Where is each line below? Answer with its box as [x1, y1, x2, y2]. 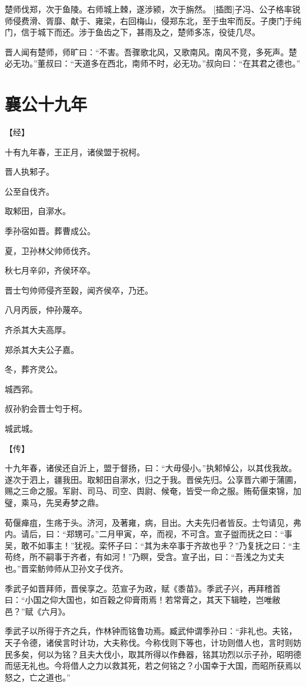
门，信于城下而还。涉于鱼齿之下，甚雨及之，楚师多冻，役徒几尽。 [5, 26, 260, 38]
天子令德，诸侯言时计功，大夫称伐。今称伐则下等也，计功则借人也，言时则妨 [5, 636, 301, 648]
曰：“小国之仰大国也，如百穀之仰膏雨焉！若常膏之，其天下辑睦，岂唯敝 [5, 593, 281, 606]
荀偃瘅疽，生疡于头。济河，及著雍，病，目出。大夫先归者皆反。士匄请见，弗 [5, 516, 301, 528]
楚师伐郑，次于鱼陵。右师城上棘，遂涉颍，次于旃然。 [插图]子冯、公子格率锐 [5, 3, 301, 15]
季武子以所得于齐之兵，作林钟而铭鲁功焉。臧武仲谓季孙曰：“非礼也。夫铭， [5, 625, 297, 637]
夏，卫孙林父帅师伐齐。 [5, 244, 95, 256]
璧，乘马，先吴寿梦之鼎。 [5, 496, 104, 508]
